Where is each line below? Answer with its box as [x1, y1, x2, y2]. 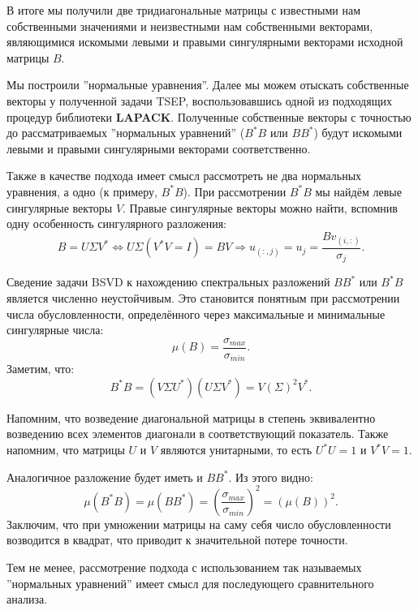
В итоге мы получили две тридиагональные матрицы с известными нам [6, 2, 361, 18]
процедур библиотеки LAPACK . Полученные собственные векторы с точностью [6, 108, 412, 125]
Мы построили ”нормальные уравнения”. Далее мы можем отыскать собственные [6, 76, 409, 93]
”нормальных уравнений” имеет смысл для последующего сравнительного [6, 574, 374, 591]
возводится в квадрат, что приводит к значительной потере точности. [6, 531, 348, 548]
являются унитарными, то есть [160, 441, 312, 458]
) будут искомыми [313, 124, 403, 141]
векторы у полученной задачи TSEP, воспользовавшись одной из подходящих [6, 92, 392, 109]
